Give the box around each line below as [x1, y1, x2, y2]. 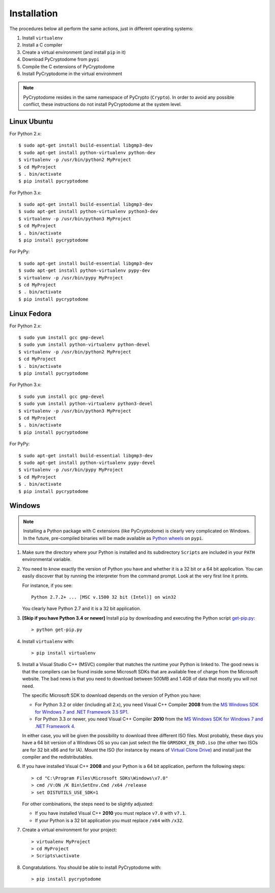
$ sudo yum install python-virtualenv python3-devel [18, 401, 153, 407]
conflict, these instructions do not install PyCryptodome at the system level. [23, 101, 182, 107]
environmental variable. [22, 556, 72, 562]
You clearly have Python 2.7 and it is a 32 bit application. [22, 605, 141, 612]
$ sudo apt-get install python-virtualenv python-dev [18, 150, 155, 155]
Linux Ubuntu [9, 117, 53, 126]
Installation [9, 8, 58, 19]
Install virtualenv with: [22, 638, 74, 644]
